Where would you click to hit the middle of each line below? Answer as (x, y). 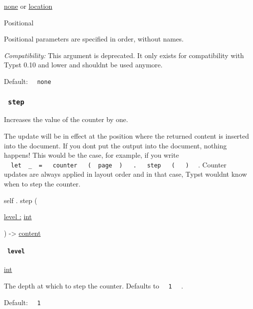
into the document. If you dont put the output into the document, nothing (116, 145)
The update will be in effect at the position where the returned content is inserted (126, 136)
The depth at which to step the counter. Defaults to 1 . (94, 285)
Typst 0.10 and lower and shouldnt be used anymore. (83, 65)
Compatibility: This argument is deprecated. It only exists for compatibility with (124, 55)
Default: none (28, 81)
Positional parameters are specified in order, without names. (94, 39)
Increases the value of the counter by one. (66, 119)
